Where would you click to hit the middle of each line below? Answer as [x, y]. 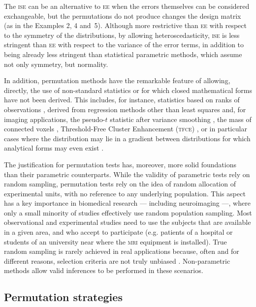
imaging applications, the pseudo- [55, 119]
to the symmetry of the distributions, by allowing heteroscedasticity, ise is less [122, 35]
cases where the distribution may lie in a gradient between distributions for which [127, 138]
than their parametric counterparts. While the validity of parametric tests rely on [127, 174]
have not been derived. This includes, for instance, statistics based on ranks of [122, 100]
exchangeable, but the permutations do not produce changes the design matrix [123, 15]
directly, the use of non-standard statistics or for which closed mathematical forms [128, 90]
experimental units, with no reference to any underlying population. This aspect [125, 193]
